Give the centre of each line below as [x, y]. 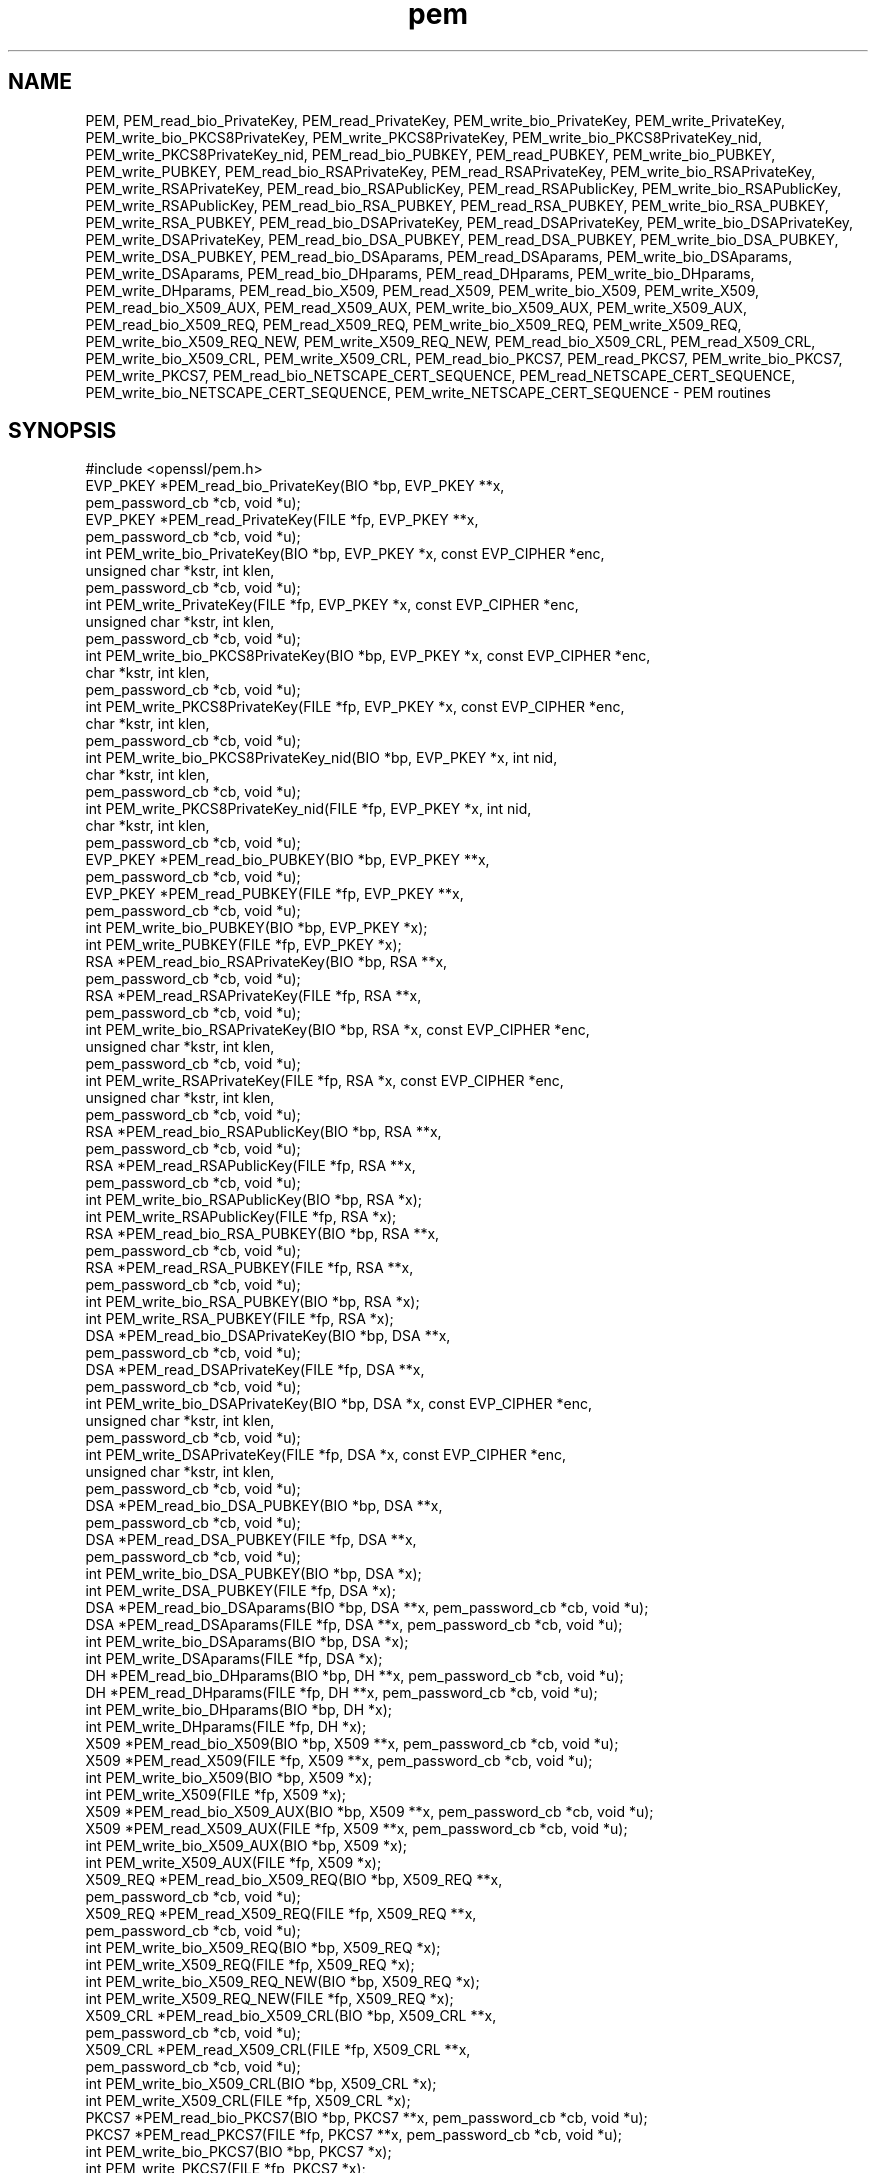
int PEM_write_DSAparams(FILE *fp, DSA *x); [234, 1659]
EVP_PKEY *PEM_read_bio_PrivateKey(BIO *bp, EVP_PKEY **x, [295, 486]
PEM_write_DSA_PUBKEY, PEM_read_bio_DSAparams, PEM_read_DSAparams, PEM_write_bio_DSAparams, [439, 256]
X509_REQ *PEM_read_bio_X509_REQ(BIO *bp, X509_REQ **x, [294, 1880]
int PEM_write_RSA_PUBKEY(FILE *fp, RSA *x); [239, 1319]
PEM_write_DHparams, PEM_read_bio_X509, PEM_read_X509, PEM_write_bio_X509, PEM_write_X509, [422, 290]
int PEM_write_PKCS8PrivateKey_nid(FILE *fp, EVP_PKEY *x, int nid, [308, 809]
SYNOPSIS [62, 431]
